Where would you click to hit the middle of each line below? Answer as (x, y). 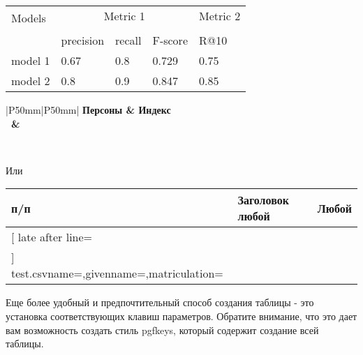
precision (83, 40)
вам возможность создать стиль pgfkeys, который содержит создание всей (162, 330)
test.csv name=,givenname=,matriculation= (117, 273)
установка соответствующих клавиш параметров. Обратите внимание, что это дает (181, 316)
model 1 (31, 60)
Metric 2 (220, 16)
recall (128, 40)
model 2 (31, 81)
